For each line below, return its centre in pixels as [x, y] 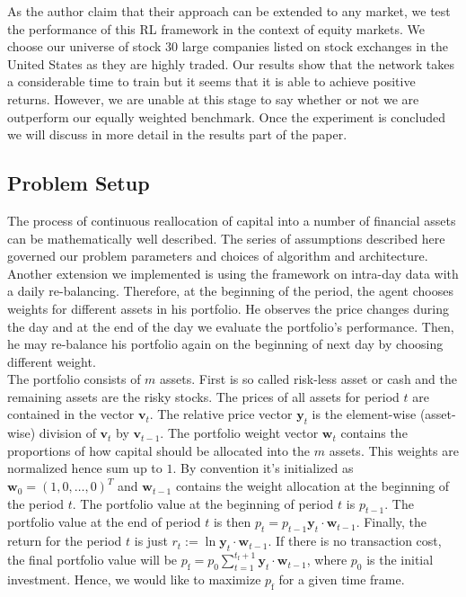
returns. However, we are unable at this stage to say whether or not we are [213, 98]
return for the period [65, 541]
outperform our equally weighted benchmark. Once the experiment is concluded [226, 116]
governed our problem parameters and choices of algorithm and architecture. [218, 256]
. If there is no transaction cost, [355, 541]
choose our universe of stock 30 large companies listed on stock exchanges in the [228, 46]
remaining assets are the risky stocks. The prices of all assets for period [203, 396]
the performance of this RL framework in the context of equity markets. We [216, 28]
